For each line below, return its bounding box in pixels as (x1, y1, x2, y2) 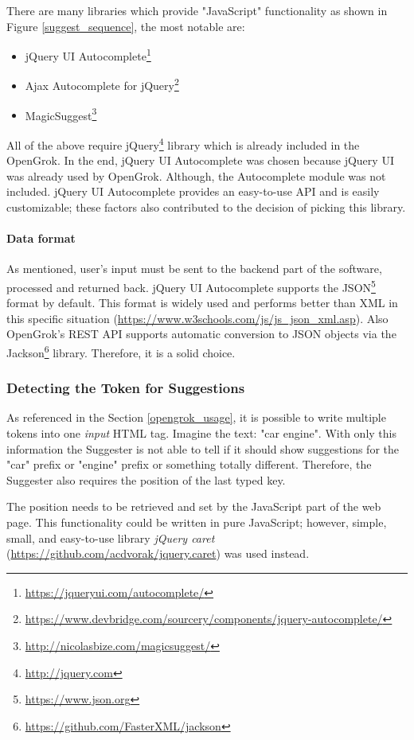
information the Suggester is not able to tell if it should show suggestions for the (6, 440, 399, 457)
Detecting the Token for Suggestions (6, 378, 245, 398)
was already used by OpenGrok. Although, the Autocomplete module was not (6, 167, 386, 184)
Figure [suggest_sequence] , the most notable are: (6, 18, 245, 34)
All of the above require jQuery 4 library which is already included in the (6, 134, 360, 153)
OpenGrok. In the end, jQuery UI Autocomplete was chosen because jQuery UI (6, 152, 394, 169)
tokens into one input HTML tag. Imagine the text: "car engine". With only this (6, 425, 396, 442)
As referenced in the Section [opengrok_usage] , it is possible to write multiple (6, 409, 386, 426)
